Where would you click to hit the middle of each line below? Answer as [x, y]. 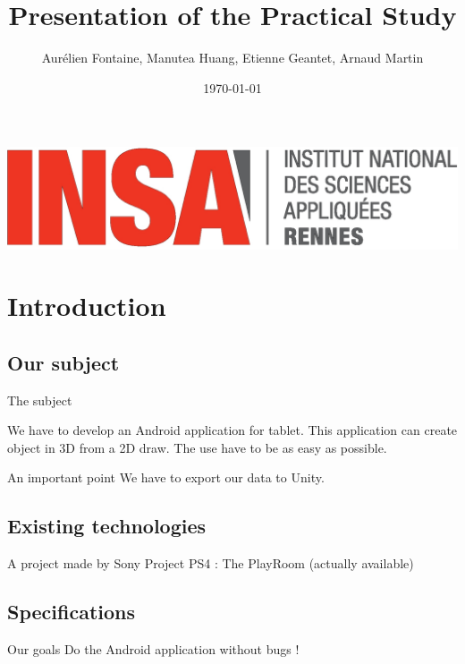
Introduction [87, 306]
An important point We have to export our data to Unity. [166, 477]
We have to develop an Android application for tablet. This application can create [232, 430]
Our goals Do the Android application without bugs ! [153, 649]
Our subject [63, 362]
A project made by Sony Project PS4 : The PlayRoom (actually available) [211, 563]
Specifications [72, 612]
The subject [40, 400]
